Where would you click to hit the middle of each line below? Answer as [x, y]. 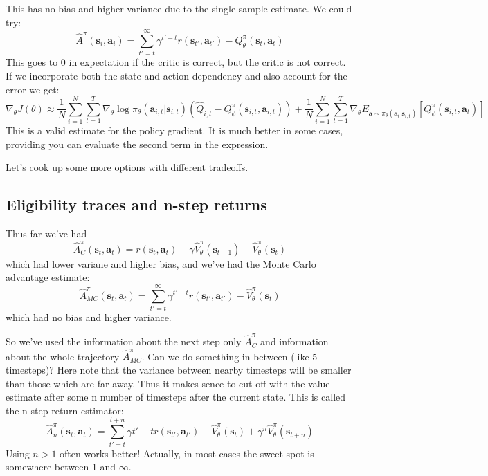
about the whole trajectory [63, 356]
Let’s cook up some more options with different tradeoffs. [127, 167]
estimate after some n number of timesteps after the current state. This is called [176, 397]
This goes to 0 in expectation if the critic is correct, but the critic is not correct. [176, 62]
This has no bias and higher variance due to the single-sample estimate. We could [179, 8]
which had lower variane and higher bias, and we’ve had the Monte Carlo [161, 263]
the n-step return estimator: [65, 410]
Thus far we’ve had [46, 234]
